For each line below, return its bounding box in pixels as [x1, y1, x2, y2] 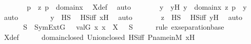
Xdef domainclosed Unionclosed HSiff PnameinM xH [4, 31, 195, 42]
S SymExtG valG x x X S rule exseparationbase [23, 21, 224, 32]
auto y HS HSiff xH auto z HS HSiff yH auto [4, 11, 242, 22]
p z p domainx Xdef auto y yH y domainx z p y [27, 2, 247, 12]
